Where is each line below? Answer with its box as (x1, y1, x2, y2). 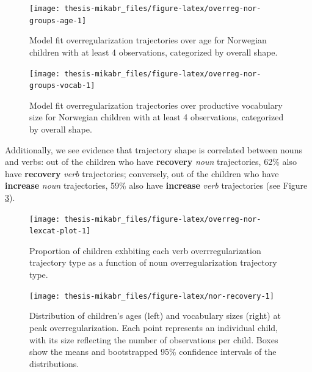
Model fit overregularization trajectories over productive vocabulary (29, 98, 283, 111)
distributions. (29, 357, 79, 370)
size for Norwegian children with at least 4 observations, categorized (29, 111, 284, 123)
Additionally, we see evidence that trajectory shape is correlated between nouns (5, 143, 302, 156)
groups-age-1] (29, 16, 87, 25)
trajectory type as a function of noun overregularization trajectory (29, 256, 277, 269)
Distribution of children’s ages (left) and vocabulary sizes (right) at (29, 309, 281, 322)
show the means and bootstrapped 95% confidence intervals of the (29, 345, 277, 358)
